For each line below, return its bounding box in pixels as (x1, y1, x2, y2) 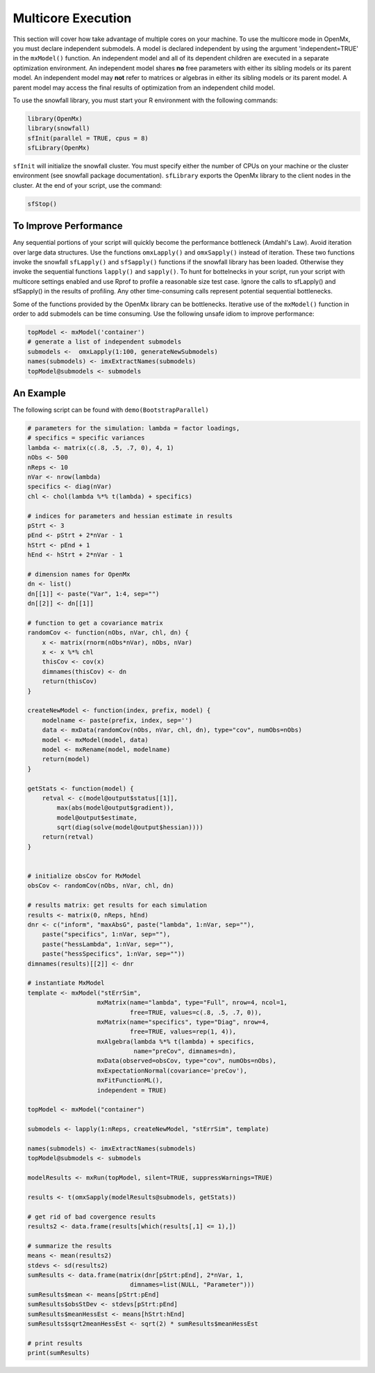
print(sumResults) (27, 1349, 90, 1357)
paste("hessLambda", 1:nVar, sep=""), (42, 940, 174, 948)
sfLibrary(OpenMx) (27, 144, 90, 152)
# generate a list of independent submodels (27, 338, 182, 346)
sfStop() (27, 200, 58, 208)
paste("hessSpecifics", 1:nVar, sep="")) (42, 950, 185, 958)
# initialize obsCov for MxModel (27, 872, 142, 880)
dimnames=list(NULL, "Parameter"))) (129, 1280, 255, 1289)
